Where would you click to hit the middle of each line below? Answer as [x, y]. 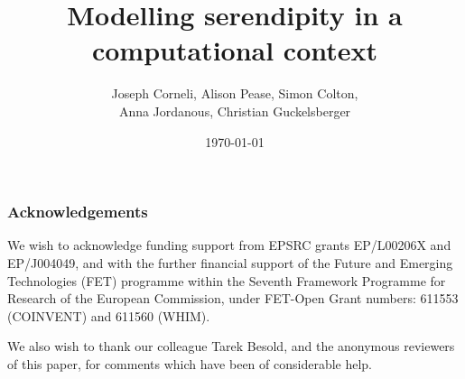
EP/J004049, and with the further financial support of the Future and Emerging [230, 262]
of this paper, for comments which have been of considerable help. [190, 363]
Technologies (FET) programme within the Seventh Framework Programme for [227, 280]
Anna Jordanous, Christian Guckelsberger [235, 111]
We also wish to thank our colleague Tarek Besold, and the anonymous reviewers [231, 346]
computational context [235, 50]
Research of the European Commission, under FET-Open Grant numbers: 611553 [233, 298]
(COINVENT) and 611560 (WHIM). [109, 315]
